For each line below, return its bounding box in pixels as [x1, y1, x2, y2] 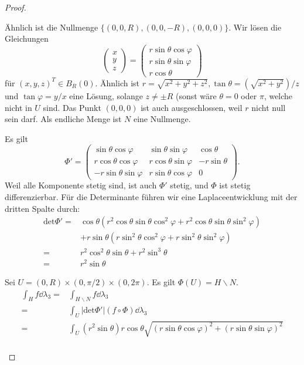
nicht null [251, 101, 286, 113]
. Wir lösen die [228, 21, 282, 33]
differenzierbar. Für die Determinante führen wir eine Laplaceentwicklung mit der [5, 191, 298, 203]
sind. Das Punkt [43, 101, 101, 113]
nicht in [5, 101, 32, 113]
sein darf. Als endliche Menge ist [5, 113, 122, 125]
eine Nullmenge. [133, 113, 191, 125]
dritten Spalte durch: [5, 202, 80, 214]
